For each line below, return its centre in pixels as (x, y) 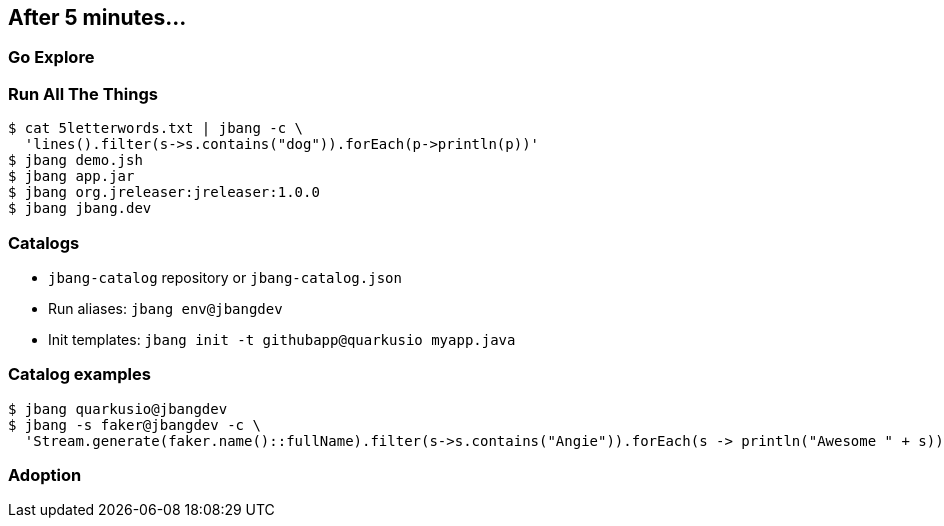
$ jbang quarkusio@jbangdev (118, 408)
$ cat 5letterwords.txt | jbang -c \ (156, 128)
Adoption (45, 475)
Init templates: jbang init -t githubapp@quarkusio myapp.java (282, 339)
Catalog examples (79, 374)
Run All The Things (83, 93)
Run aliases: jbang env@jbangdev (165, 308)
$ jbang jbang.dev (80, 208)
